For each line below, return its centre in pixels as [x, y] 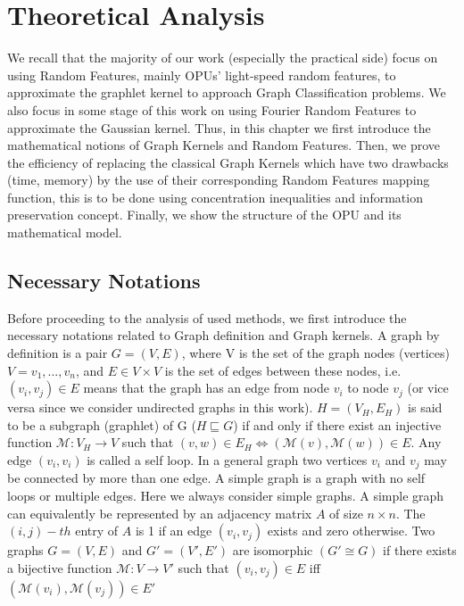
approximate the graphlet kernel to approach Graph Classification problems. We [227, 92]
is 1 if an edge [174, 531]
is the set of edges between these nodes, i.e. [283, 370]
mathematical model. [65, 232]
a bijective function [60, 567]
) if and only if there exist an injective [337, 424]
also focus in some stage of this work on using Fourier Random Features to [212, 109]
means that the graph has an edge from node [206, 388]
